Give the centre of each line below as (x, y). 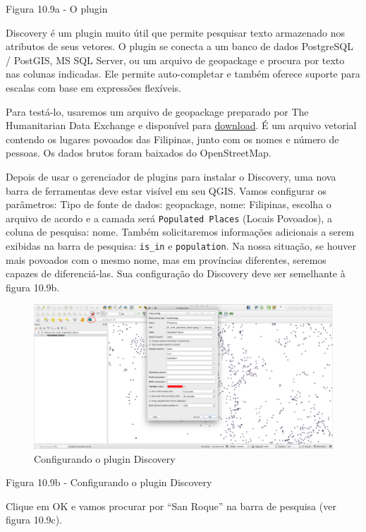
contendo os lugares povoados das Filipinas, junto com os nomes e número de (172, 139)
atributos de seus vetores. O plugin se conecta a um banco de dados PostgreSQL (179, 46)
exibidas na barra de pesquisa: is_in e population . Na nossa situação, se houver (181, 245)
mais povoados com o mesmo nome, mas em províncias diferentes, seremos (166, 259)
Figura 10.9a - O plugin (57, 8)
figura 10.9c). (34, 520)
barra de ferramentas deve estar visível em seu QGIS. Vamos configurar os (166, 190)
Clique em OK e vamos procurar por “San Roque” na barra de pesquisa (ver (171, 506)
